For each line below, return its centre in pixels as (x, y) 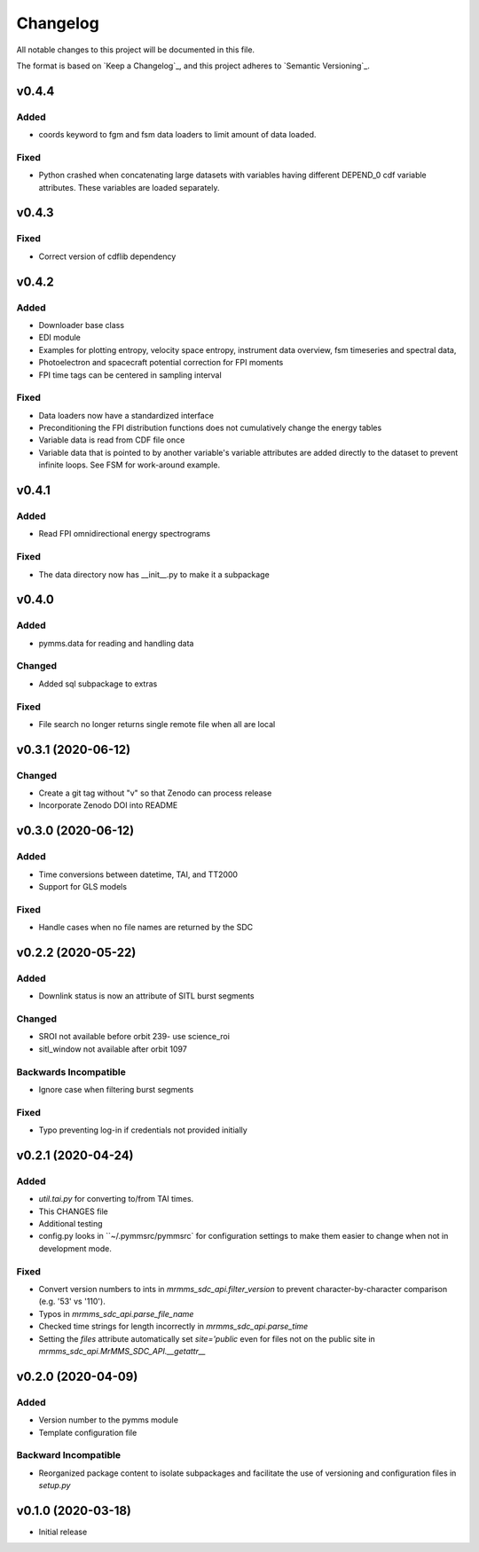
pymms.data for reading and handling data (116, 643)
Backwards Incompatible (71, 1071)
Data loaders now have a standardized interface (126, 415)
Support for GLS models (83, 887)
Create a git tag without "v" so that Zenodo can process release (155, 793)
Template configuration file (88, 1432)
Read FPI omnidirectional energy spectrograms (125, 534)
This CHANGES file (73, 1211)
